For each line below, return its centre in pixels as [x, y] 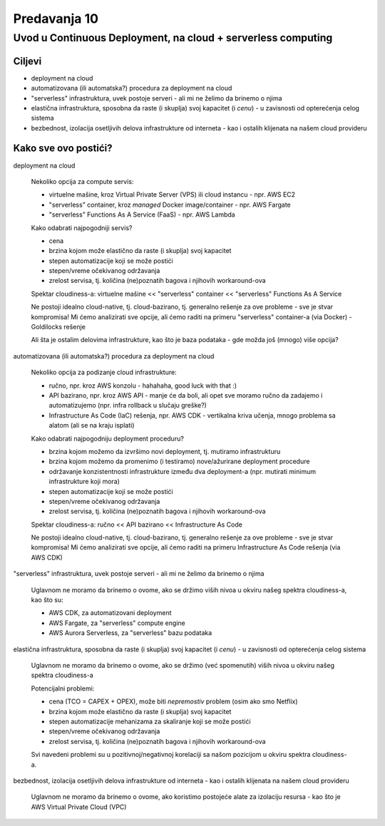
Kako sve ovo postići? [63, 149]
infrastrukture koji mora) [84, 482]
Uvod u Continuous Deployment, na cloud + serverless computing [173, 38]
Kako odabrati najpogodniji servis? [82, 227]
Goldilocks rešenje [58, 327]
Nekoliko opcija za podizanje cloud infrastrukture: [104, 372]
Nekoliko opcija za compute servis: [82, 181]
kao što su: [47, 600]
